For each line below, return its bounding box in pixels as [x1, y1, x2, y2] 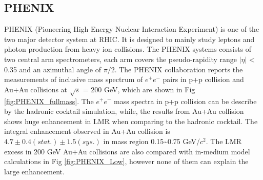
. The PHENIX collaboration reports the [114, 64, 243, 74]
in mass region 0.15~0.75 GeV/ [103, 135, 200, 146]
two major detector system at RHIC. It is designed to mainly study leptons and [4, 33, 255, 44]
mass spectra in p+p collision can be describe [114, 95, 257, 106]
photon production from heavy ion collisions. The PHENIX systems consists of [4, 44, 252, 54]
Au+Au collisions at [4, 84, 68, 94]
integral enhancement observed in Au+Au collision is [4, 126, 170, 136]
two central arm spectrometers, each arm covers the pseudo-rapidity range [4, 53, 237, 64]
